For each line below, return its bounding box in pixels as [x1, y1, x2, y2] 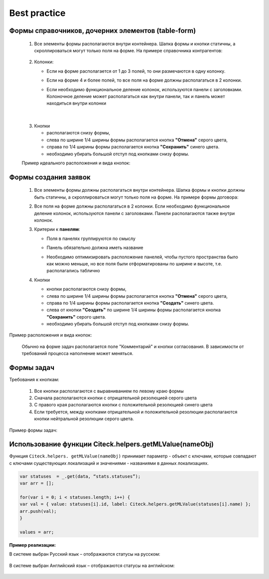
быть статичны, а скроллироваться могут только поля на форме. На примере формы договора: [34, 194, 239, 200]
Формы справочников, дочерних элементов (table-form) [9, 26, 196, 35]
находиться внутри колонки [46, 100, 107, 107]
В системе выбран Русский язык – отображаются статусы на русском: [9, 551, 160, 557]
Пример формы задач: [9, 427, 57, 433]
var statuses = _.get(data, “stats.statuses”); [19, 473, 141, 479]
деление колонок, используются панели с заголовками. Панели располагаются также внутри [34, 210, 235, 216]
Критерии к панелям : [34, 227, 81, 232]
